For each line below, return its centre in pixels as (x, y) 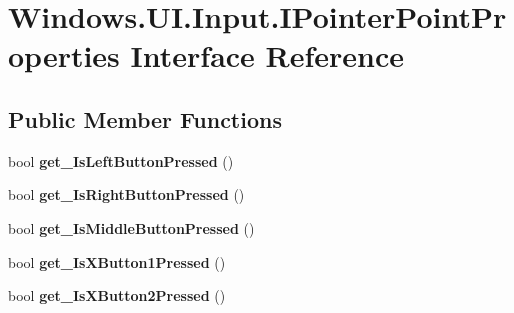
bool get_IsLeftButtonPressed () (121, 160)
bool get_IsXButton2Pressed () (117, 295)
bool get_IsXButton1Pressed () (117, 261)
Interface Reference (267, 55)
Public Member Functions (145, 118)
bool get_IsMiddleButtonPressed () (131, 227)
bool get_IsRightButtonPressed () (126, 194)
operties (64, 55)
